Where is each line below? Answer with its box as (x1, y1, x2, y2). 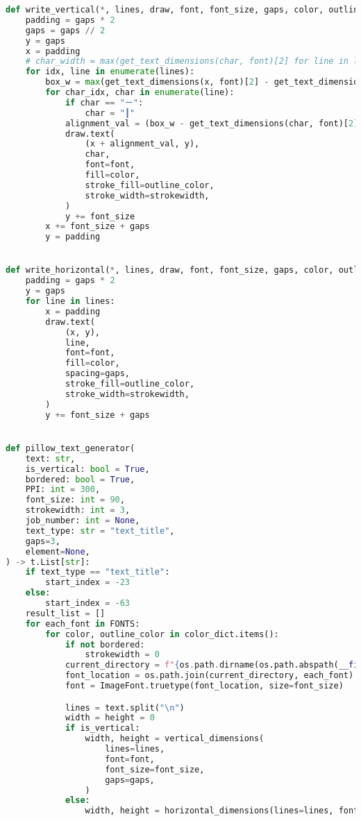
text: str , (25, 453, 76, 464)
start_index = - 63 (45, 598, 131, 608)
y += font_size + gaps (45, 409, 150, 420)
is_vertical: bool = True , (25, 464, 150, 474)
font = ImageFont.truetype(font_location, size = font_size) (65, 681, 344, 691)
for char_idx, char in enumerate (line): (45, 87, 235, 97)
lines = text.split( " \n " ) (65, 702, 185, 713)
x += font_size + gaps (45, 221, 150, 232)
